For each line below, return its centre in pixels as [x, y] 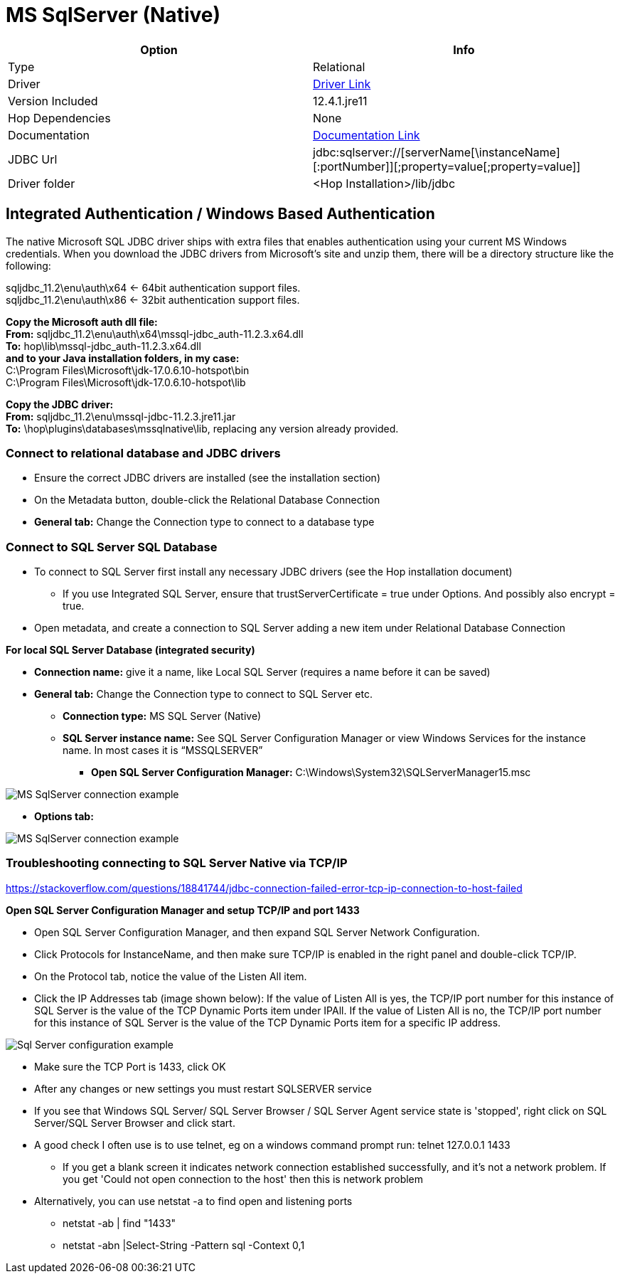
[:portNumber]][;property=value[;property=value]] [447, 166]
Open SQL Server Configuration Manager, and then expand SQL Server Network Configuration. [257, 932]
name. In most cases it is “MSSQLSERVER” [163, 750]
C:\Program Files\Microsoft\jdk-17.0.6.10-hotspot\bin [128, 370]
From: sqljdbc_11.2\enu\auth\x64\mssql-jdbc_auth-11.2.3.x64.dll [155, 334]
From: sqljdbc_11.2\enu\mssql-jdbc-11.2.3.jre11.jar [121, 416]
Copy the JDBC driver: [60, 404]
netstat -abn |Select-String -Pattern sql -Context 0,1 [184, 1245]
